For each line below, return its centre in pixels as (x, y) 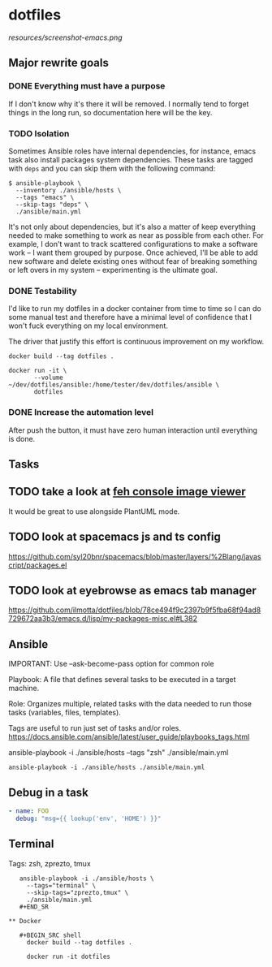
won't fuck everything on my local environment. (88, 326)
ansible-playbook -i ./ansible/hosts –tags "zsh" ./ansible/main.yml (119, 753)
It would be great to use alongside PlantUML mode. (94, 511)
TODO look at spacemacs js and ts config (115, 537)
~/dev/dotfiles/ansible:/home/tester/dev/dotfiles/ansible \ (114, 385)
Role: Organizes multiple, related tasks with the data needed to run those (130, 704)
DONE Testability (43, 291)
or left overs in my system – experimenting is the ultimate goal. (113, 270)
